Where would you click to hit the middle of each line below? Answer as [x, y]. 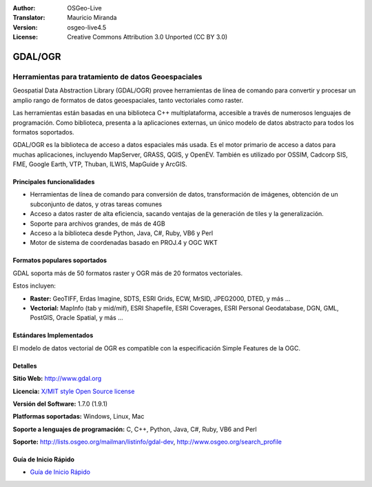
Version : [25, 27]
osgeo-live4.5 [87, 27]
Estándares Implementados [53, 335]
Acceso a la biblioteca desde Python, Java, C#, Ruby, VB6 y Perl [122, 233]
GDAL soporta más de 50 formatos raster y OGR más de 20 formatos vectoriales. [128, 273]
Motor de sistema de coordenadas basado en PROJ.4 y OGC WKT [124, 243]
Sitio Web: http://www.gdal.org [57, 379]
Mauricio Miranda [92, 18]
